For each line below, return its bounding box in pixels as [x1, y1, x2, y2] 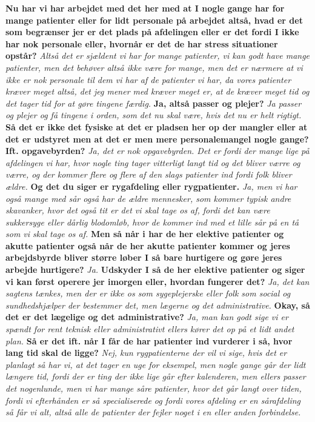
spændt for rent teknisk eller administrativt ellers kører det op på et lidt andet [5, 323, 294, 335]
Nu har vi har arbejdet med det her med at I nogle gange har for [5, 2, 285, 14]
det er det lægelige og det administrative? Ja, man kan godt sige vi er [5, 310, 288, 323]
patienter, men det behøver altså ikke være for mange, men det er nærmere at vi [5, 61, 303, 73]
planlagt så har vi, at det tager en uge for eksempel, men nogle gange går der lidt [5, 358, 306, 370]
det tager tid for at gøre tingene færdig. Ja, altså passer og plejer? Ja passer [5, 96, 302, 109]
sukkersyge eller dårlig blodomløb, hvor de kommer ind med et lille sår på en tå [5, 215, 299, 228]
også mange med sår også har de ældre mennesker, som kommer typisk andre [5, 192, 291, 204]
